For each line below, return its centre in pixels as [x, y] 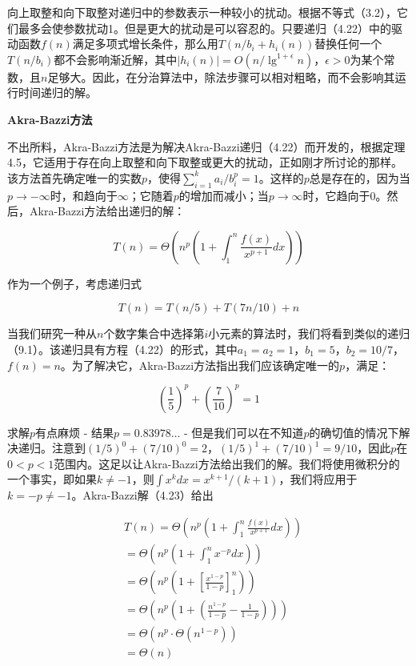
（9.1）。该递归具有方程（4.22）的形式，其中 [122, 349]
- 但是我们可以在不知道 [244, 432]
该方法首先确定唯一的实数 [74, 177]
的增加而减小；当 [224, 195]
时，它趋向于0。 [345, 195]
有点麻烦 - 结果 [75, 432]
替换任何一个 [348, 44]
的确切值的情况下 [354, 432]
